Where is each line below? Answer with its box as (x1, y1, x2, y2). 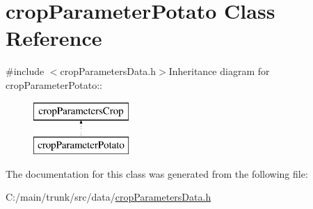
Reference (6, 24, 102, 52)
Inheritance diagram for (168, 64, 270, 78)
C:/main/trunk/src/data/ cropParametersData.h (6, 190, 211, 204)
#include (6, 64, 45, 78)
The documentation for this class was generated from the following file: (6, 166, 308, 181)
